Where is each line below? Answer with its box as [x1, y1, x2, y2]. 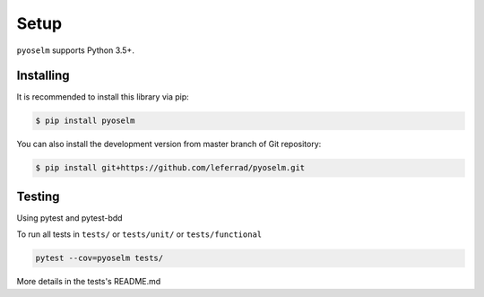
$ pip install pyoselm [35, 116, 135, 126]
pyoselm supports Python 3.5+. [16, 45, 134, 56]
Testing [16, 188, 60, 204]
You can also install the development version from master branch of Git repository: [16, 139, 322, 150]
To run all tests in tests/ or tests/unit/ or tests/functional [16, 229, 263, 240]
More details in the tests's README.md [16, 276, 161, 287]
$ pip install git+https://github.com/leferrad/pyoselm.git [35, 162, 306, 173]
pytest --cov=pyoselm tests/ [35, 253, 164, 264]
